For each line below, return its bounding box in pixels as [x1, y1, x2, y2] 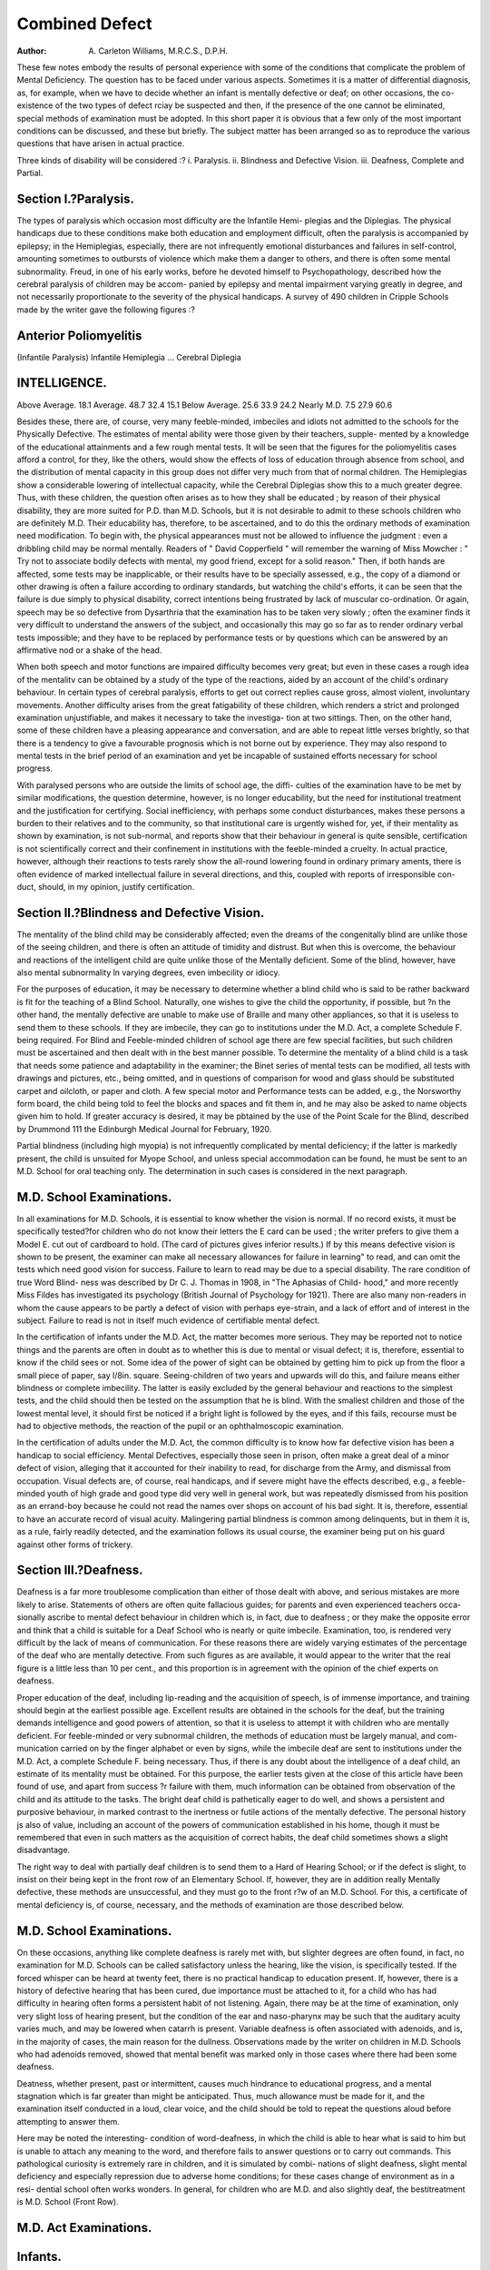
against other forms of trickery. [16, 1539, 133, 1550]
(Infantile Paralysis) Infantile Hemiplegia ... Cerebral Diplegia [16, 351, 241, 362]
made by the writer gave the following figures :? [16, 304, 195, 315]
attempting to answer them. [16, 2116, 120, 2127]
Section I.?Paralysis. [16, 191, 135, 206]
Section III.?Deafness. [16, 1563, 144, 1578]
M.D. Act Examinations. [16, 2220, 152, 2235]
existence [16, 100, 54, 111]
